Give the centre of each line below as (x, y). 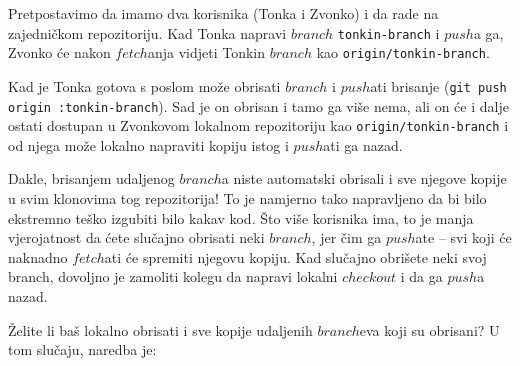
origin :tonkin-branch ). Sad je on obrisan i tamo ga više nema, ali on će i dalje (258, 105)
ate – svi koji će (463, 237)
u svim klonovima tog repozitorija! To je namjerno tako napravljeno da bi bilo (247, 198)
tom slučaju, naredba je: (82, 349)
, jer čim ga (346, 237)
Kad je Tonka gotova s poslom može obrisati (144, 85)
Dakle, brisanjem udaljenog (91, 178)
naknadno (38, 256)
